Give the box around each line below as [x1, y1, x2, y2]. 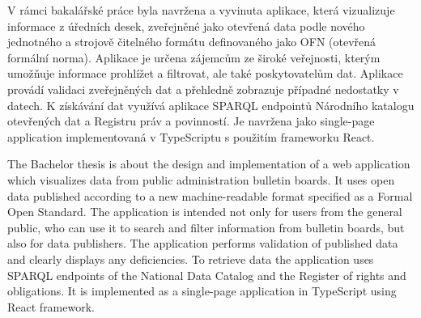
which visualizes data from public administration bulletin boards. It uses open [7, 171, 395, 188]
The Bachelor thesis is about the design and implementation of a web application [7, 155, 410, 172]
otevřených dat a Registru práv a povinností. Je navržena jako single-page [7, 112, 375, 129]
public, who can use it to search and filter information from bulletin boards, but [7, 218, 405, 235]
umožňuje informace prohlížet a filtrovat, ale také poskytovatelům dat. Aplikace [7, 65, 403, 82]
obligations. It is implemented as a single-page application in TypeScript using [7, 282, 397, 299]
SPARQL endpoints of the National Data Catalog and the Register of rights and [7, 266, 406, 283]
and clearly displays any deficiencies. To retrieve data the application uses [7, 250, 374, 267]
